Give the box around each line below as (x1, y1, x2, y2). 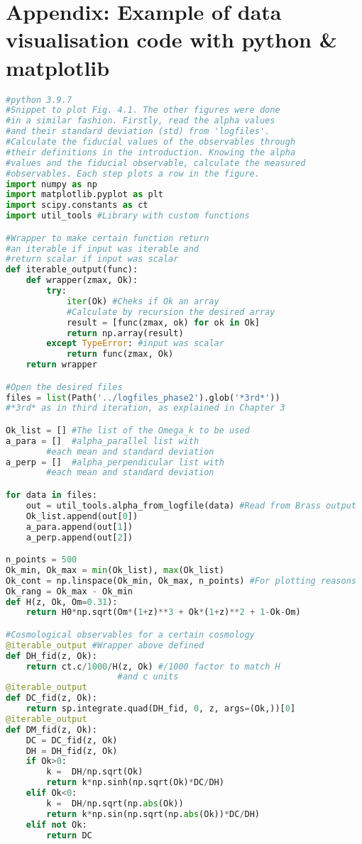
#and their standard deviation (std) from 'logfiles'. (6, 126, 270, 137)
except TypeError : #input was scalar (46, 338, 224, 349)
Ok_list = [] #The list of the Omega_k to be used (6, 425, 250, 435)
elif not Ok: (26, 819, 87, 830)
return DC (46, 830, 92, 840)
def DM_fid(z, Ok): (6, 724, 97, 735)
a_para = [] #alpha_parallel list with (6, 435, 199, 446)
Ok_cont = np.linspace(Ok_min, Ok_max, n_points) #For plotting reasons (6, 575, 356, 586)
